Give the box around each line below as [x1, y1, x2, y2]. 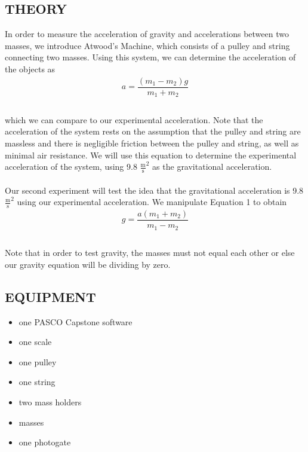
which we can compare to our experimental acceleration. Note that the [5, 113, 263, 126]
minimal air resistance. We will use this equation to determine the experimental [5, 148, 297, 161]
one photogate [19, 436, 71, 448]
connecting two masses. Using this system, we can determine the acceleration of [5, 51, 296, 63]
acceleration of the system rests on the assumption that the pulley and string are [5, 125, 301, 138]
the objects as [5, 62, 56, 75]
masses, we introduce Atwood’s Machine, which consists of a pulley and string [5, 39, 290, 51]
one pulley [19, 355, 57, 368]
